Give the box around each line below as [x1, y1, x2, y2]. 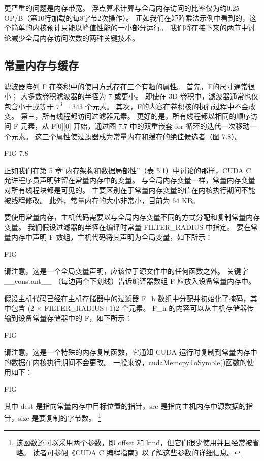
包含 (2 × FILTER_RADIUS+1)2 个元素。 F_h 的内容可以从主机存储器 [11, 303, 247, 313]
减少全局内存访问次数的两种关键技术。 [11, 32, 139, 43]
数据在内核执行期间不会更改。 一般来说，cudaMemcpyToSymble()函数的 [11, 356, 247, 367]
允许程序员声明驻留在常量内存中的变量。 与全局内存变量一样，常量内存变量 [4, 175, 255, 185]
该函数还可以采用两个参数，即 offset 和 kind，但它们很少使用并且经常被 [16, 437, 252, 448]
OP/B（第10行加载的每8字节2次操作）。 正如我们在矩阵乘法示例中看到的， [4, 12, 249, 23]
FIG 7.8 [4, 148, 28, 158]
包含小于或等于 [4, 101, 54, 111]
